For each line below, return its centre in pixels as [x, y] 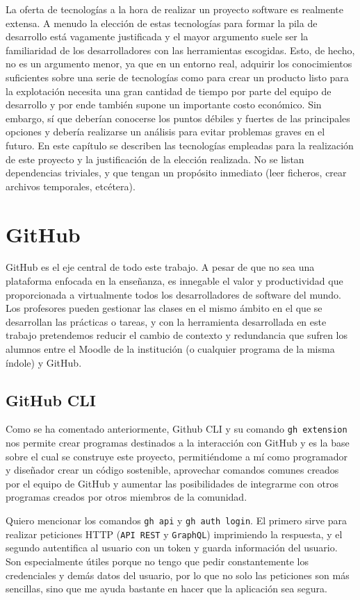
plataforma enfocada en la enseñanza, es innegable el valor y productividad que [174, 281]
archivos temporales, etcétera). [71, 186]
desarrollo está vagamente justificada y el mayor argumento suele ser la [157, 36]
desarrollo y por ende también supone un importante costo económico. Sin [164, 105]
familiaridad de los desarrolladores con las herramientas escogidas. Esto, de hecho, [180, 50]
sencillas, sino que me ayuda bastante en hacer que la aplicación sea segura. [166, 589]
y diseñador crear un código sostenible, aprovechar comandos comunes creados [172, 470]
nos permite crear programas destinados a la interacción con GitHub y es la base [178, 443]
